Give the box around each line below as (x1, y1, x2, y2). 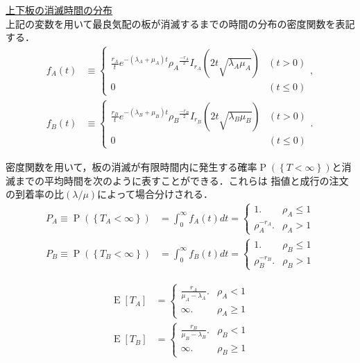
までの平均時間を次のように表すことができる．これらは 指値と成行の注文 (15, 173, 349, 187)
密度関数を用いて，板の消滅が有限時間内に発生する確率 (6, 159, 257, 174)
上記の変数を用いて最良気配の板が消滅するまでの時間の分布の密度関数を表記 (6, 16, 355, 31)
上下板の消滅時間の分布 (6, 3, 112, 17)
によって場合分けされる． (97, 187, 213, 201)
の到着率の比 (6, 187, 64, 201)
